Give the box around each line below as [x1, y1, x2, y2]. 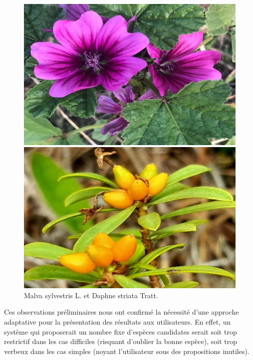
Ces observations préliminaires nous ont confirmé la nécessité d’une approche [4, 307, 239, 317]
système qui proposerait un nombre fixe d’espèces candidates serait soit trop [4, 326, 237, 337]
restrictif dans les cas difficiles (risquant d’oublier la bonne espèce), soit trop [4, 336, 238, 347]
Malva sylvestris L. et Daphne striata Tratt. [24, 290, 158, 300]
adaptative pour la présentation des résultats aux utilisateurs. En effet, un [4, 316, 231, 327]
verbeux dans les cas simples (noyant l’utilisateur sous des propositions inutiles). [4, 346, 250, 356]
